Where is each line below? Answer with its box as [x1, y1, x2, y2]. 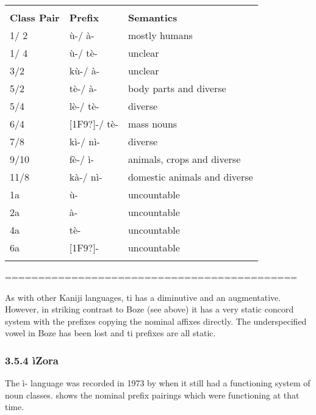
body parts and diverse [127, 81, 226, 95]
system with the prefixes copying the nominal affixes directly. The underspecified [5, 314, 307, 327]
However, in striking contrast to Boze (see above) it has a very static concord [5, 303, 294, 316]
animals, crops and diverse [127, 152, 241, 166]
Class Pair [10, 10, 60, 24]
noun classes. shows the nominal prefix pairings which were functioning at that [5, 388, 300, 401]
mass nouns [127, 117, 178, 131]
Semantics [127, 10, 178, 24]
